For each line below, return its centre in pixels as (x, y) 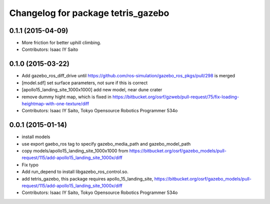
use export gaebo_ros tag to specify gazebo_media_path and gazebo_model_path (106, 144)
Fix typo (30, 165)
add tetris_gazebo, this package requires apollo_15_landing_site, (87, 179)
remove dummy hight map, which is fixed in (67, 97)
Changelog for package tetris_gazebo (89, 13)
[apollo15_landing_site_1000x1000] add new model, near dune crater (92, 90)
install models (36, 137)
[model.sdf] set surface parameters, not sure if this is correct (85, 83)
